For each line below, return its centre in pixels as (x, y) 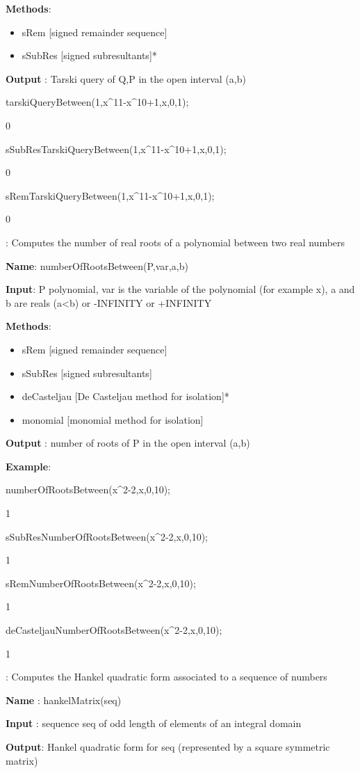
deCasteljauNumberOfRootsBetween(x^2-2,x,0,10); (114, 630)
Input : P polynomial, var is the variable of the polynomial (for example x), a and (180, 289)
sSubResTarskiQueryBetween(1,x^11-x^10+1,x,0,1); (116, 149)
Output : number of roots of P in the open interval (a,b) (128, 443)
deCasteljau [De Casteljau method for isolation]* (125, 396)
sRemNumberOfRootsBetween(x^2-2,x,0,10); (101, 583)
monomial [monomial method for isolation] (113, 419)
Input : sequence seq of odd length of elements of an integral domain (154, 723)
